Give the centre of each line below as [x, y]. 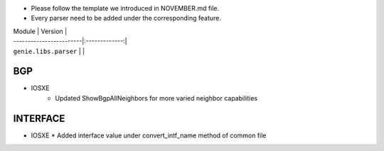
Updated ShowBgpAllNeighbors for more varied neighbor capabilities [156, 98]
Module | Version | [40, 31]
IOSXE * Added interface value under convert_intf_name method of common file [149, 135]
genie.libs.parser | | [49, 51]
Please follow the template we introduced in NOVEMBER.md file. [125, 8]
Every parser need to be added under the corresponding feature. [126, 18]
